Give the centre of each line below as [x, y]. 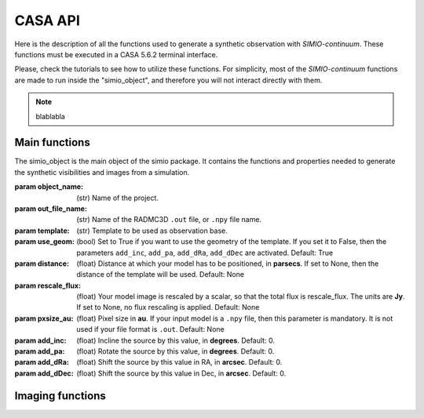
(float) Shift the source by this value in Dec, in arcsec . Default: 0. [181, 373]
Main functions [52, 142]
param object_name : [49, 187]
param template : [42, 231]
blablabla [51, 116]
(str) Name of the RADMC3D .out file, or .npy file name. [169, 220]
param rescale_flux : [48, 285]
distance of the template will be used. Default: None [161, 274]
